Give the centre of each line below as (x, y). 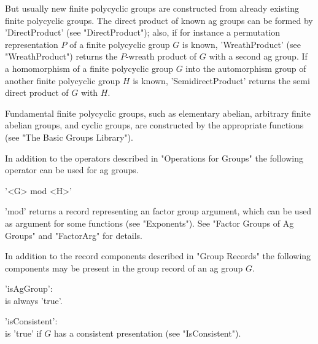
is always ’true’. (34, 300)
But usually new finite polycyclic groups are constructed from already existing (152, 8)
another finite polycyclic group (63, 80)
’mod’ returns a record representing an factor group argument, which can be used (158, 211)
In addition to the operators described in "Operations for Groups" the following (154, 158)
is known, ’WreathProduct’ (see (241, 44)
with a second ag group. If (258, 56)
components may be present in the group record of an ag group (124, 268)
